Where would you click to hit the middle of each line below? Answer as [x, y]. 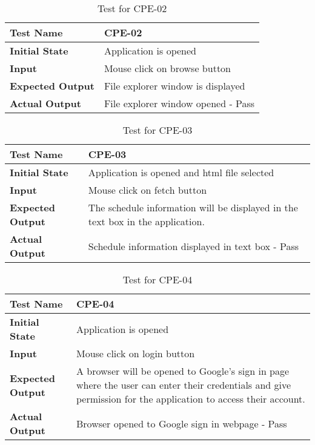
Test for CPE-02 [132, 8]
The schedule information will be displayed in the [193, 207]
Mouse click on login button [135, 353]
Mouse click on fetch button [148, 190]
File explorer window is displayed [174, 86]
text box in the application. [146, 221]
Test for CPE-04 [157, 279]
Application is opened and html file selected [181, 172]
